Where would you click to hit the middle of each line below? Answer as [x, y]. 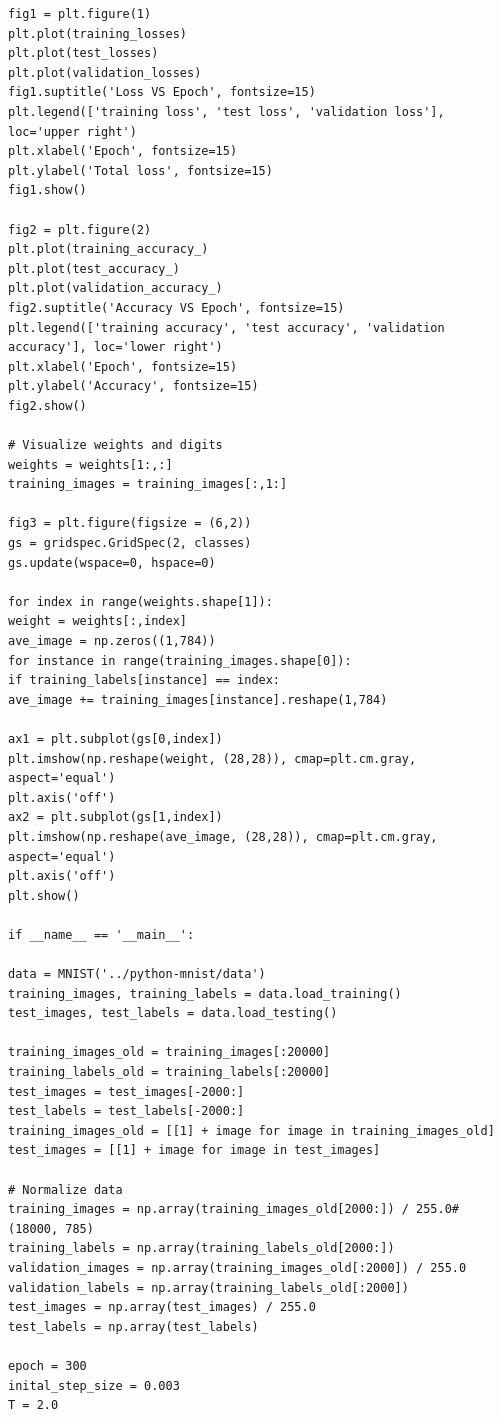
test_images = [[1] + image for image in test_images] [194, 1150]
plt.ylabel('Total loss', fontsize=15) [140, 170]
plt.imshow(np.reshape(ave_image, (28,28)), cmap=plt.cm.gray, [223, 836]
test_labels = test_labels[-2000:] [126, 1111]
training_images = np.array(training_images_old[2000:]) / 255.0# [234, 1209]
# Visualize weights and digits [115, 445]
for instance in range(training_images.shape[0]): [180, 660]
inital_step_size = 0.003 [94, 1385]
